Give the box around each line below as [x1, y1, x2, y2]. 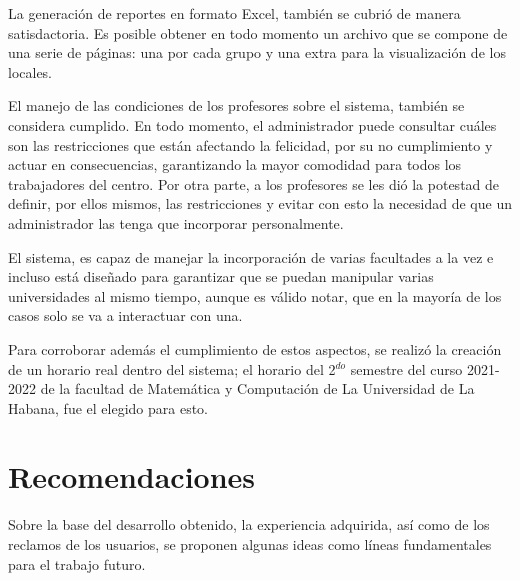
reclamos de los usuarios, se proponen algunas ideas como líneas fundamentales [8, 534, 492, 554]
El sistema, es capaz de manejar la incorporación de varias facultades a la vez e [8, 246, 494, 267]
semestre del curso [350, 358, 463, 379]
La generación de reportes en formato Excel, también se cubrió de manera [8, 3, 461, 23]
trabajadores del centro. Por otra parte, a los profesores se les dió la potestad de [8, 173, 500, 194]
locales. [8, 61, 53, 82]
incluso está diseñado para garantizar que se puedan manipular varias [8, 266, 434, 287]
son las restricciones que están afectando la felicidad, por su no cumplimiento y [8, 134, 493, 155]
